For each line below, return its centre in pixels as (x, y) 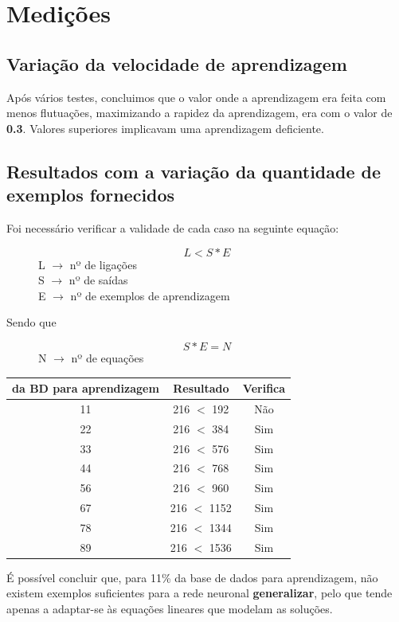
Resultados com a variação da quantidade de (194, 171)
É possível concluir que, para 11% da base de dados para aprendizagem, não (192, 577)
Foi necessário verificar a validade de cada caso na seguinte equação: (173, 227)
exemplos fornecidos (91, 195)
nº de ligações (103, 264)
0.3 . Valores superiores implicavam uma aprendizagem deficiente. (165, 128)
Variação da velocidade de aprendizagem (177, 63)
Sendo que (31, 322)
